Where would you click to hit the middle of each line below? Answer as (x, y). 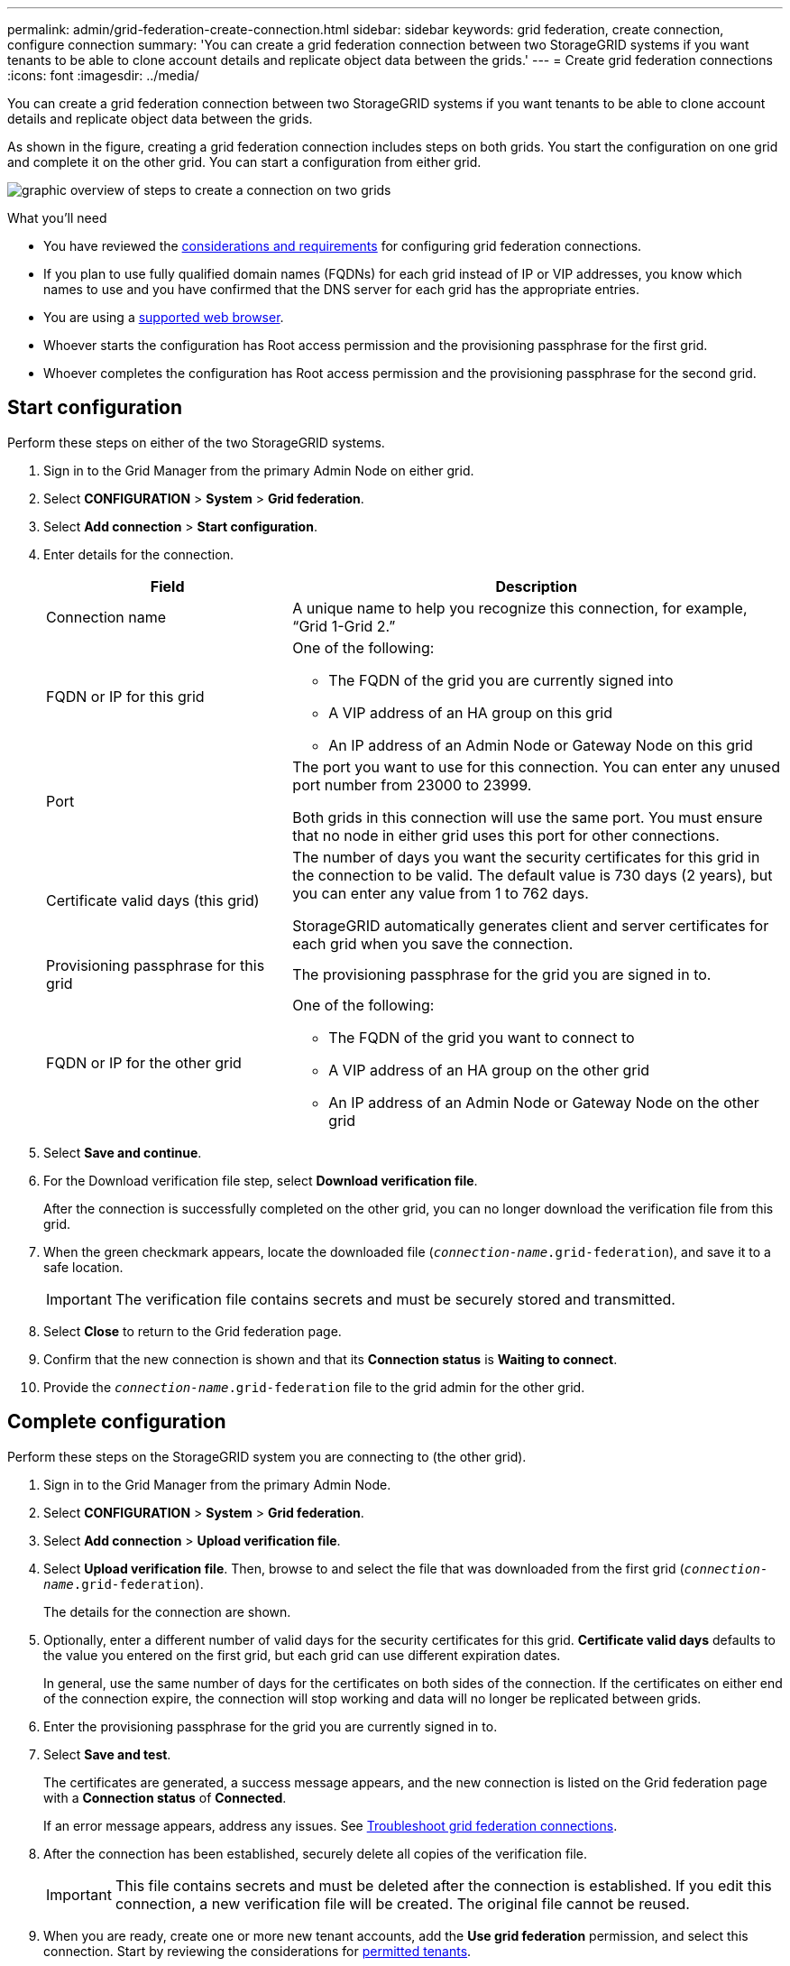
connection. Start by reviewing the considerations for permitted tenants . (257, 1951)
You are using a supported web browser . (164, 317)
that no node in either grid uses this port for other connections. (506, 835)
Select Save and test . (107, 1754)
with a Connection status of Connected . (165, 1797)
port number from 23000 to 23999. (412, 785)
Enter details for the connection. (138, 554)
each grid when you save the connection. (433, 943)
